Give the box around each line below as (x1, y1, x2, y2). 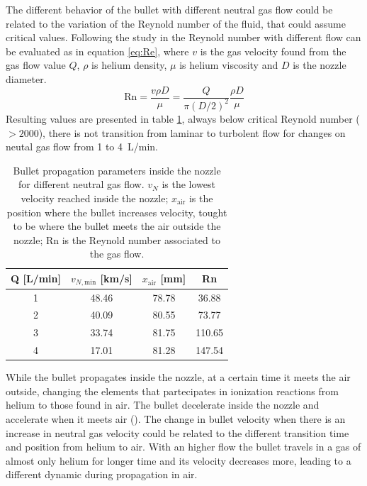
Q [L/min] (11, 271, 61, 286)
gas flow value (6, 57, 66, 72)
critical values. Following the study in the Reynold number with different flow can (6, 30, 361, 45)
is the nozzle (293, 57, 346, 72)
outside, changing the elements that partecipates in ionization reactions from (6, 383, 339, 398)
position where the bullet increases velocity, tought (6, 204, 227, 219)
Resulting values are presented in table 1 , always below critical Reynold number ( (6, 111, 360, 126)
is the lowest (162, 177, 215, 192)
